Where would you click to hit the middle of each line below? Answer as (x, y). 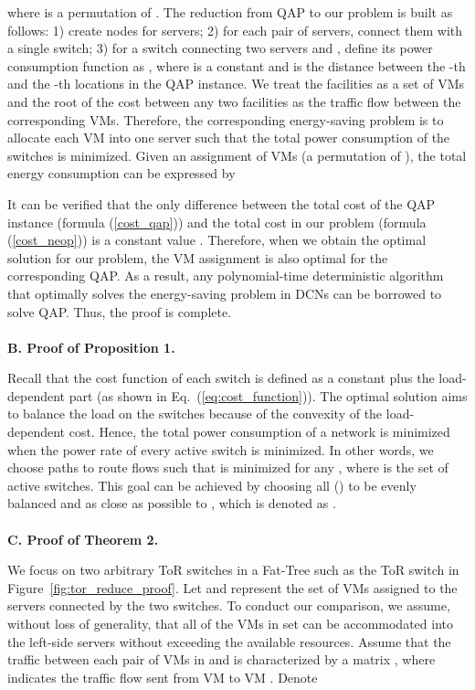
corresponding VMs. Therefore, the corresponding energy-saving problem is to (226, 119)
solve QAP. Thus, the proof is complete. (120, 311)
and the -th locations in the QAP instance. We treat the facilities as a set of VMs (236, 84)
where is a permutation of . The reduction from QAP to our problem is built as (230, 12)
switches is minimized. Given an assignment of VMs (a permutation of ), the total (237, 155)
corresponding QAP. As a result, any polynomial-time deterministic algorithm (226, 276)
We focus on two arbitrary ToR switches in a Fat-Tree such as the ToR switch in (233, 570)
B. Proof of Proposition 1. (91, 347)
